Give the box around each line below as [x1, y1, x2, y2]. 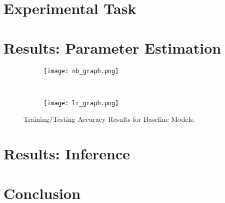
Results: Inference [3, 143, 130, 164]
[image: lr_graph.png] [43, 99, 119, 107]
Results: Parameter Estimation [3, 37, 221, 58]
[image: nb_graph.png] [43, 67, 119, 75]
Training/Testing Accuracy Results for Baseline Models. [23, 114, 195, 124]
